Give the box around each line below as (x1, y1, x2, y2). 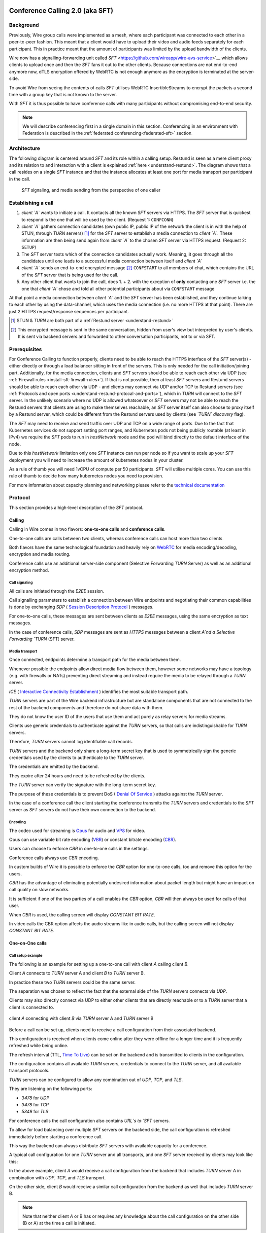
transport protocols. (9, 1068, 50, 1074)
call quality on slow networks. (9, 887, 70, 893)
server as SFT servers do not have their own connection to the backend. (9, 807, 156, 813)
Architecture (9, 145, 40, 152)
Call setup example (9, 953, 43, 958)
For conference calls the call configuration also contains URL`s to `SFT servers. (9, 1118, 170, 1124)
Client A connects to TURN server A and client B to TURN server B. (9, 970, 145, 976)
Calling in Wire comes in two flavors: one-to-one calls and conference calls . (9, 526, 166, 532)
